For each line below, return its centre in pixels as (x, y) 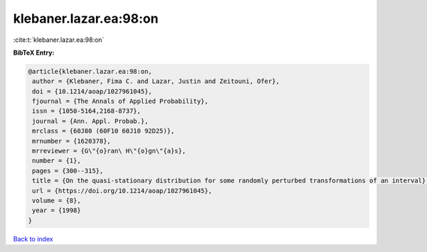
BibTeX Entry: (34, 53)
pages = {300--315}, (68, 171)
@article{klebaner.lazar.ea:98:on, (90, 71)
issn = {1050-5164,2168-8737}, (87, 111)
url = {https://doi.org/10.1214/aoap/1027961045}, (122, 191)
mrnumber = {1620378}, (72, 141)
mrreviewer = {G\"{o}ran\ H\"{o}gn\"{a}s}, (109, 151)
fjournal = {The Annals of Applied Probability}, (121, 102)
